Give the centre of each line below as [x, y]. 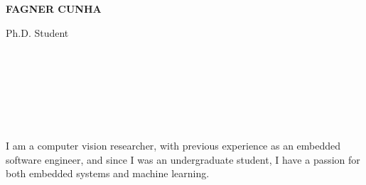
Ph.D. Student [37, 32]
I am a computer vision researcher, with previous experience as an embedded [173, 146]
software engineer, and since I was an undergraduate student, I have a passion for [183, 159]
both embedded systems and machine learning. [108, 173]
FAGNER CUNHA [54, 9]
